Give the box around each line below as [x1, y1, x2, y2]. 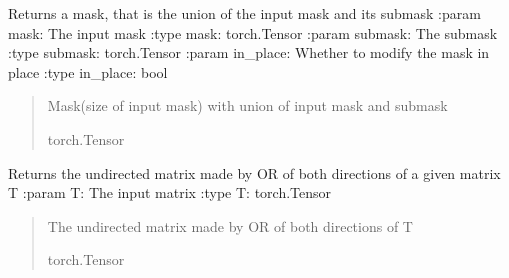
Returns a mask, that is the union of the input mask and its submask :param [8, 3, 481, 23]
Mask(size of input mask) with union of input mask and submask [47, 95, 448, 116]
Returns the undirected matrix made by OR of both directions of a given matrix [8, 162, 501, 183]
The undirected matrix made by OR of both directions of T [47, 215, 413, 236]
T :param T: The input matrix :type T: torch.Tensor [8, 182, 332, 203]
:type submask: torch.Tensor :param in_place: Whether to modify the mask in [8, 42, 490, 63]
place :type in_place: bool [8, 61, 168, 82]
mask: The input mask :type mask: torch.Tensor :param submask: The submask [8, 22, 498, 43]
